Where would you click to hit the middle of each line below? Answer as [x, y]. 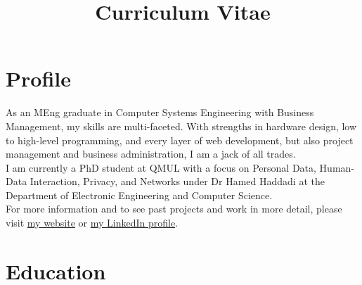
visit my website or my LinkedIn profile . [92, 223]
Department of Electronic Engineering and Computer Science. [139, 195]
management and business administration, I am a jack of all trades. [151, 154]
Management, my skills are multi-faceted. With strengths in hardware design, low [181, 126]
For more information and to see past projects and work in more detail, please [174, 209]
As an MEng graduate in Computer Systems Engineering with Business [160, 112]
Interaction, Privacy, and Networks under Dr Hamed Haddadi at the [177, 181]
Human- [337, 167]
